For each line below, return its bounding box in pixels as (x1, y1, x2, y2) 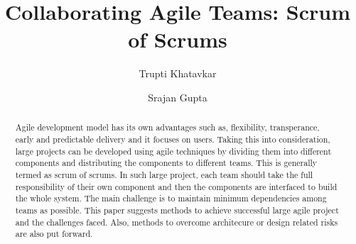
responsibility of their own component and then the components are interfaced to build (15, 180, 338, 192)
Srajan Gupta (148, 89, 207, 104)
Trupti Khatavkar (139, 66, 217, 81)
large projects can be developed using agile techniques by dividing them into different (15, 145, 332, 157)
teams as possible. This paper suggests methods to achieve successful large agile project (15, 204, 339, 216)
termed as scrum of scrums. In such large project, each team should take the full (15, 168, 313, 180)
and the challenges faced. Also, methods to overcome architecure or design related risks (15, 216, 338, 228)
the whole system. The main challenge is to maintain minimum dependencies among (15, 192, 327, 204)
